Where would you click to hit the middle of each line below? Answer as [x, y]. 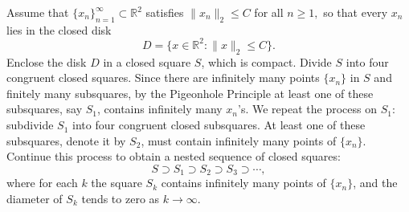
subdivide [30, 125]
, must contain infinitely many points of [239, 140]
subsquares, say [45, 109]
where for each [42, 183]
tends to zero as [121, 198]
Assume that [38, 12]
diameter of [35, 198]
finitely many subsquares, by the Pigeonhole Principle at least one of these [190, 93]
